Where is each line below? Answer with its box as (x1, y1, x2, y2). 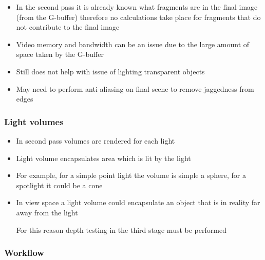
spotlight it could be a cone (16, 179, 103, 190)
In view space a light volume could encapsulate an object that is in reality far (16, 197, 260, 208)
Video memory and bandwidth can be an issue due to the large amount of (16, 38, 250, 49)
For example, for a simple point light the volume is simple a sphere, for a (16, 170, 246, 181)
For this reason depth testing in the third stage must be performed (16, 224, 226, 235)
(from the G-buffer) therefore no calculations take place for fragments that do (16, 11, 261, 22)
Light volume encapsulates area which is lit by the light (16, 152, 191, 163)
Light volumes (4, 115, 64, 128)
